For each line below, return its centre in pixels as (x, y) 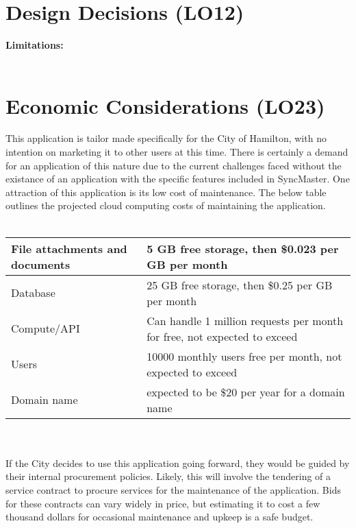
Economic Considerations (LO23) (165, 105)
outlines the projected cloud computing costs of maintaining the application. (166, 205)
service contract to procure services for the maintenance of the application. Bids (173, 489)
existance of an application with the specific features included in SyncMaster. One (178, 179)
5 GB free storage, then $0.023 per (243, 248)
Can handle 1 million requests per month (245, 320)
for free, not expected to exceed (222, 336)
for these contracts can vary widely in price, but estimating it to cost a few (163, 503)
